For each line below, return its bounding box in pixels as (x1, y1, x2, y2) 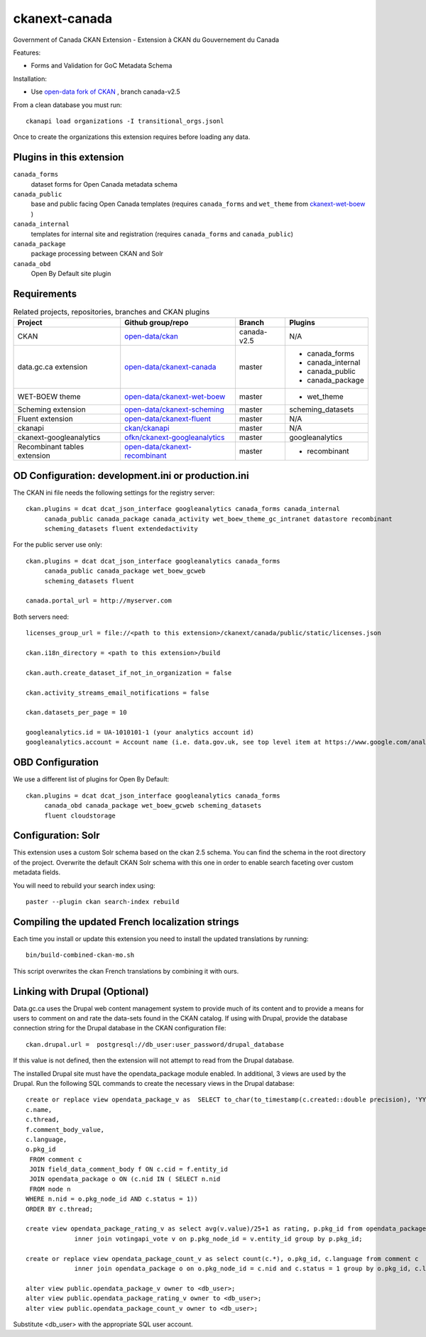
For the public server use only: (13, 540, 103, 549)
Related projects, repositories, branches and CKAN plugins (13, 307, 210, 317)
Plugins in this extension (13, 151, 124, 163)
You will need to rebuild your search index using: (13, 881, 155, 890)
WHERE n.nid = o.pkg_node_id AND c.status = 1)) (26, 1195, 198, 1203)
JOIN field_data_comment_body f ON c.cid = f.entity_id (29, 1165, 229, 1174)
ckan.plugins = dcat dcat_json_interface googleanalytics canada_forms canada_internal (26, 505, 341, 513)
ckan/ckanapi (124, 423, 170, 433)
